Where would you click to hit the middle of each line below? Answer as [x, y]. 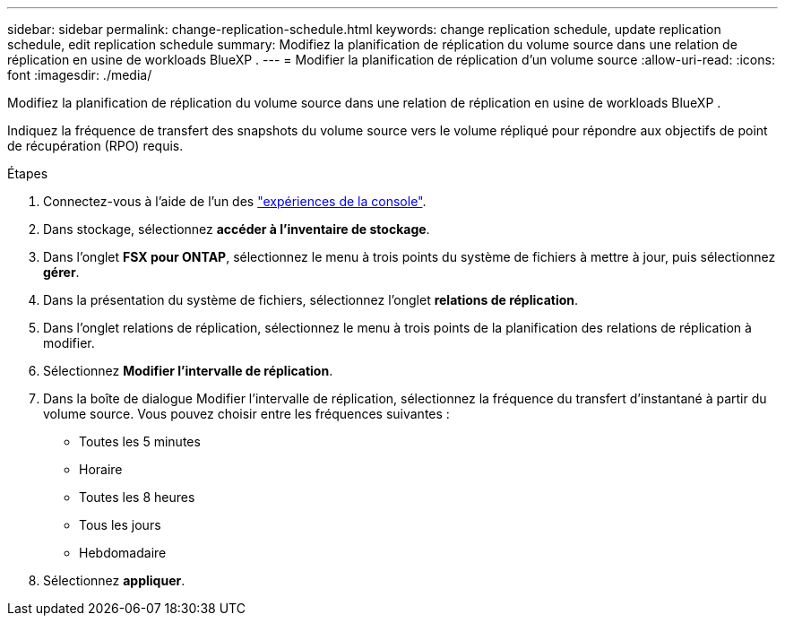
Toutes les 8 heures [137, 497]
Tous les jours [120, 525]
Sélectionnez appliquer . [114, 580]
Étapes [28, 173]
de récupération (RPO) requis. [95, 146]
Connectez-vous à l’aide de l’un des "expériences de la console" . [235, 201]
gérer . [61, 272]
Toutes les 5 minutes [140, 441]
